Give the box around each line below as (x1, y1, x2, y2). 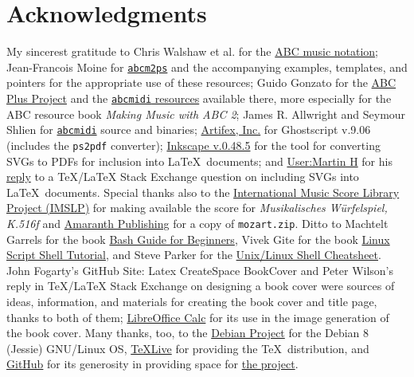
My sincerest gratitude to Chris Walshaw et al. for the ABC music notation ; (6, 43, 379, 60)
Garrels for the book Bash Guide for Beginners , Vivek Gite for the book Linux (6, 230, 390, 247)
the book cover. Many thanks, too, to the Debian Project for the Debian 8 (6, 324, 369, 341)
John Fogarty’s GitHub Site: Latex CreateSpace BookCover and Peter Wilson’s (6, 261, 394, 278)
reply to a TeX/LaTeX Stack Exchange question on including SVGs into (6, 168, 359, 185)
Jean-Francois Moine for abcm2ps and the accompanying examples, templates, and (6, 58, 408, 75)
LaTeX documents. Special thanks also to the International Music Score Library (6, 183, 400, 200)
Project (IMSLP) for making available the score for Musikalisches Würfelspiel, (6, 199, 388, 216)
